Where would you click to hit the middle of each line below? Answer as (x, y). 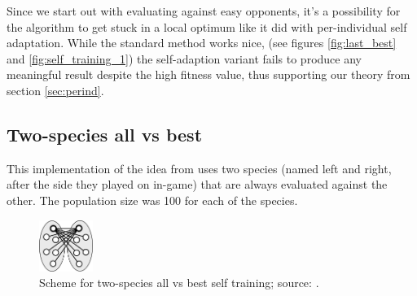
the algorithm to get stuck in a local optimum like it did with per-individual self (207, 26)
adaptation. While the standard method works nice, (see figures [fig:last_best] (202, 43)
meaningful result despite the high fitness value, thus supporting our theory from (208, 74)
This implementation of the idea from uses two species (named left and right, (199, 168)
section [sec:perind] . (55, 90)
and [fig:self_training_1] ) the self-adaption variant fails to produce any (184, 58)
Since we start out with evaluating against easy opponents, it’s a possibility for (204, 11)
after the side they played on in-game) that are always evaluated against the (197, 184)
